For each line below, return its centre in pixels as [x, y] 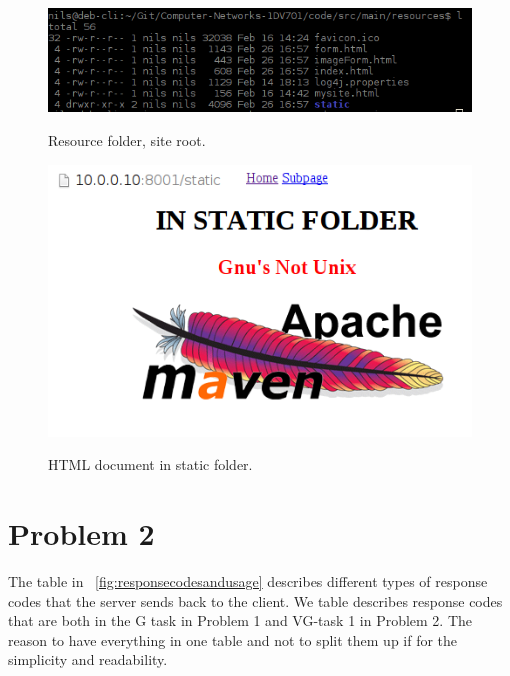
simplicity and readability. [88, 659]
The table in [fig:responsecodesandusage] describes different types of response [248, 581]
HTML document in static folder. [150, 464]
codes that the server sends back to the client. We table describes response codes [255, 600]
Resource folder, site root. [127, 139]
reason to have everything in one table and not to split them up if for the [233, 639]
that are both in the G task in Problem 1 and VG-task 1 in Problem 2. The [240, 620]
